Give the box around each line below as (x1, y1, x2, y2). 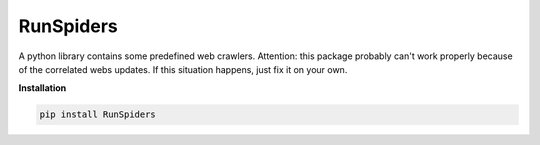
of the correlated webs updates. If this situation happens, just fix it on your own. (18, 63, 348, 75)
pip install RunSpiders (39, 109, 157, 120)
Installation (18, 82, 67, 94)
